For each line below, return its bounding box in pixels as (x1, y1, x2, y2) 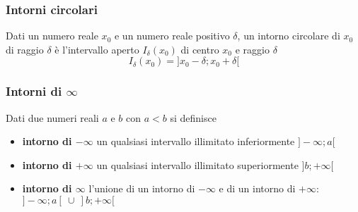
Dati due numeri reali (6, 110, 99, 125)
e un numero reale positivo (114, 28, 230, 43)
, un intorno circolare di (237, 28, 340, 43)
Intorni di (6, 82, 62, 100)
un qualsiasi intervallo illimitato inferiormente (96, 134, 295, 149)
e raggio (235, 42, 270, 56)
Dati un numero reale (6, 28, 98, 43)
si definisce (170, 110, 216, 125)
